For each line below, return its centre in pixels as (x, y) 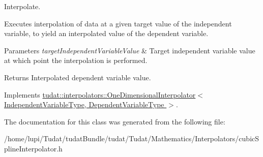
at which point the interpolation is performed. (76, 60)
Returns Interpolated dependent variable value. (78, 77)
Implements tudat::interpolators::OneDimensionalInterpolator (100, 94)
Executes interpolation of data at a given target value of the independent (118, 23)
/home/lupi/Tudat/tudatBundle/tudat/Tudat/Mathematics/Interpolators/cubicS (132, 138)
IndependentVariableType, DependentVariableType (84, 104)
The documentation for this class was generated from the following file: (115, 121)
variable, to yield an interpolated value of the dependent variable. (106, 33)
